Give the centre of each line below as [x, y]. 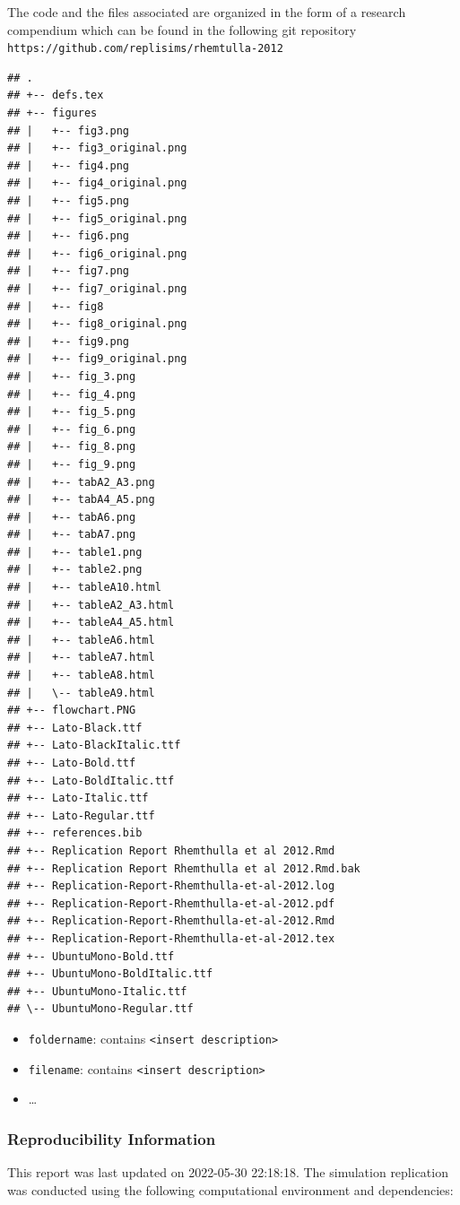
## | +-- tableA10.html [84, 588]
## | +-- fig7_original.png [97, 288]
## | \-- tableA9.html [81, 693]
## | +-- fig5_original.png [97, 218]
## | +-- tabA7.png [72, 535]
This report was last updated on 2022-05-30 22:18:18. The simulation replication [228, 1172]
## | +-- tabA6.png [72, 517]
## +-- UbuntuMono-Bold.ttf [91, 956]
